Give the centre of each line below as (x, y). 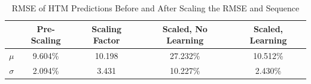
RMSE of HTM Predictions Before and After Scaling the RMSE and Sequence (155, 8)
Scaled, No (185, 28)
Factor (106, 40)
